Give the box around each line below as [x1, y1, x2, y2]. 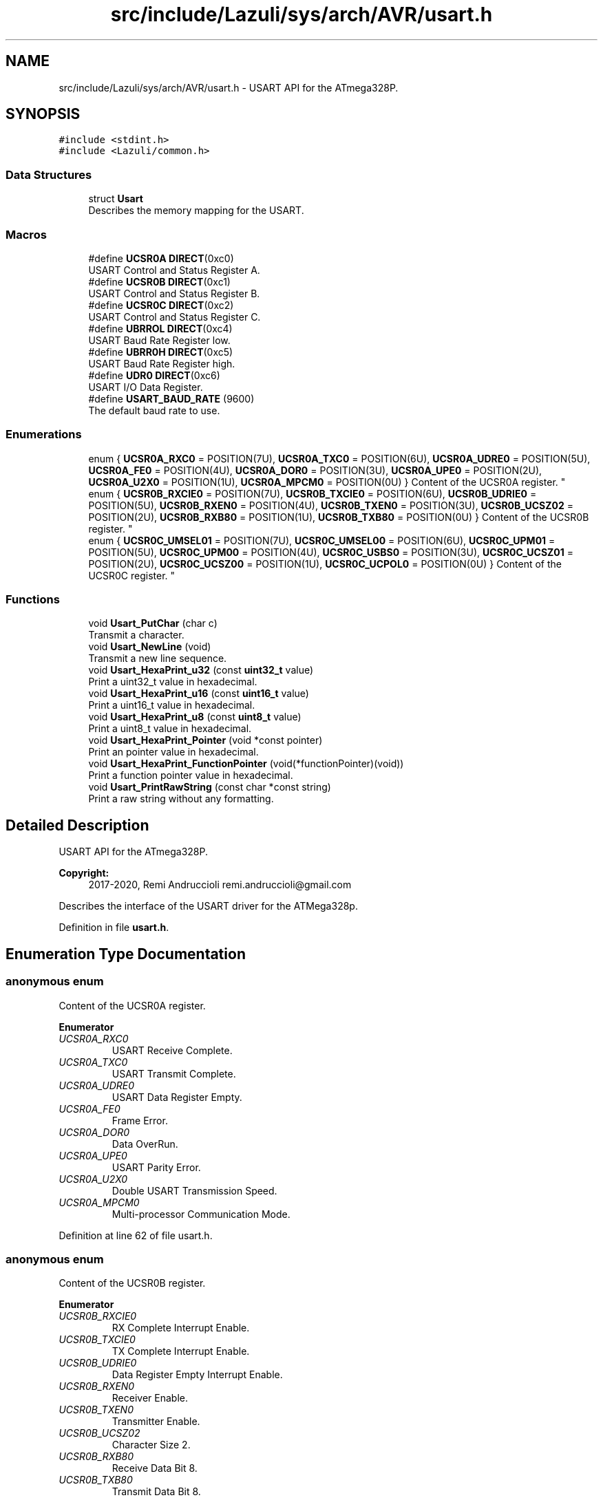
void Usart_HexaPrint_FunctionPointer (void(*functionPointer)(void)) [88, 758, 404, 770]
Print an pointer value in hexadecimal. [88, 746, 259, 758]
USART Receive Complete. [112, 1044, 233, 1056]
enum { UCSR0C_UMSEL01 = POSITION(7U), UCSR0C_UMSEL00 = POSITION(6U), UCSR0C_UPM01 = [88, 534, 556, 546]
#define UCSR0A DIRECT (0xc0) [88, 252, 234, 264]
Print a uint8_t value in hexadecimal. [88, 722, 252, 735]
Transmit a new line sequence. [88, 652, 227, 665]
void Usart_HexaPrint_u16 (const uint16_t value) [88, 687, 309, 700]
